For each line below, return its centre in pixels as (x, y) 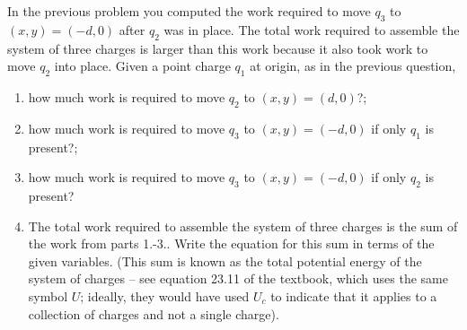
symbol (48, 295)
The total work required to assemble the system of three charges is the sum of (243, 226)
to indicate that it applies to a (354, 295)
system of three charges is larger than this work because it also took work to (218, 48)
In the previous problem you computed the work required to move (189, 11)
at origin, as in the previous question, (353, 66)
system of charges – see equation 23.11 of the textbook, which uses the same (238, 278)
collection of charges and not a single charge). (154, 313)
